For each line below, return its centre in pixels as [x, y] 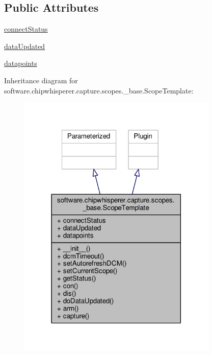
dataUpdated [25, 46]
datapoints [21, 63]
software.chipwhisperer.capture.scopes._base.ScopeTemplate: [99, 90]
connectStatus [26, 29]
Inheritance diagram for [41, 80]
